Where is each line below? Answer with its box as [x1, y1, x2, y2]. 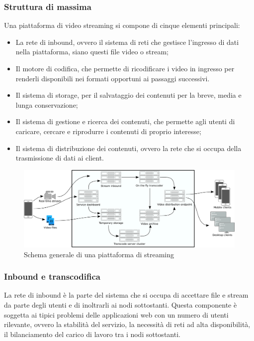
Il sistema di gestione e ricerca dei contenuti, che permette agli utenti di [15, 116, 235, 127]
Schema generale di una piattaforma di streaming [24, 249, 174, 259]
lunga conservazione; [15, 99, 78, 110]
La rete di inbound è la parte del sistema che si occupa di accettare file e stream [4, 290, 249, 300]
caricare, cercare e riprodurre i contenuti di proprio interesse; [15, 126, 201, 136]
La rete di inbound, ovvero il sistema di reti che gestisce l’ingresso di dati [15, 36, 239, 47]
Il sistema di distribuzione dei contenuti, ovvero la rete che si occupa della [15, 143, 242, 153]
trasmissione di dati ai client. [15, 153, 104, 163]
